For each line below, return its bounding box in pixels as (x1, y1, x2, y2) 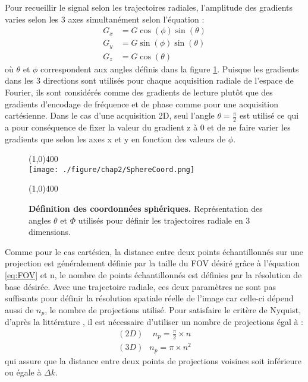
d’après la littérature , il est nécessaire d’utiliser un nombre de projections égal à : (5, 316, 303, 328)
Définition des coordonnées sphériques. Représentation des (29, 202, 263, 214)
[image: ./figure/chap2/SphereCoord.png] (29, 165, 195, 174)
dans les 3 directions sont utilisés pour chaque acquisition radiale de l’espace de (5, 74, 294, 87)
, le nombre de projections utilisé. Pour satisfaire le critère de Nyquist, (45, 303, 301, 316)
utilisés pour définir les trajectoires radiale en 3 (78, 214, 250, 226)
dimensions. (29, 225, 71, 238)
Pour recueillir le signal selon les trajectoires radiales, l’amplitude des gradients (5, 1, 293, 13)
